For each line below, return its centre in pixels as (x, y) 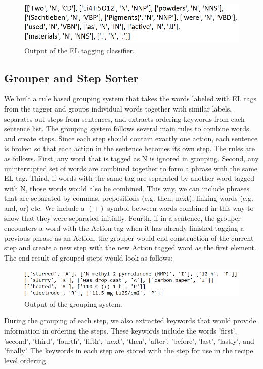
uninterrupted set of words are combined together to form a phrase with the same (131, 168)
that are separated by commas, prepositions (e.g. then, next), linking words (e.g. (129, 198)
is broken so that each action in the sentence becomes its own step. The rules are (130, 148)
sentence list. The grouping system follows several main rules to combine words (127, 128)
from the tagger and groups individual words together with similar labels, (118, 109)
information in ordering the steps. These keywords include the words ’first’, (121, 331)
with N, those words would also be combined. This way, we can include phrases (127, 188)
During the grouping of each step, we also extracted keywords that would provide (130, 321)
